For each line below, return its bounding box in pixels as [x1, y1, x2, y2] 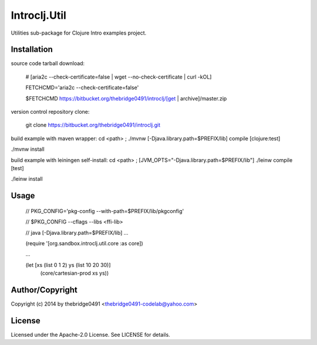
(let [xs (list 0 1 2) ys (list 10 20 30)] [25, 261, 111, 268]
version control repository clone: [11, 109, 90, 116]
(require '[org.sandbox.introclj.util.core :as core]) [25, 239, 143, 246]
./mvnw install [11, 146, 45, 153]
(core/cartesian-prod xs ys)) [40, 270, 109, 277]
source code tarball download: [11, 60, 85, 67]
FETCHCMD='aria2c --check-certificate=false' [25, 84, 139, 91]
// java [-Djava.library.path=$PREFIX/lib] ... [25, 229, 129, 236]
